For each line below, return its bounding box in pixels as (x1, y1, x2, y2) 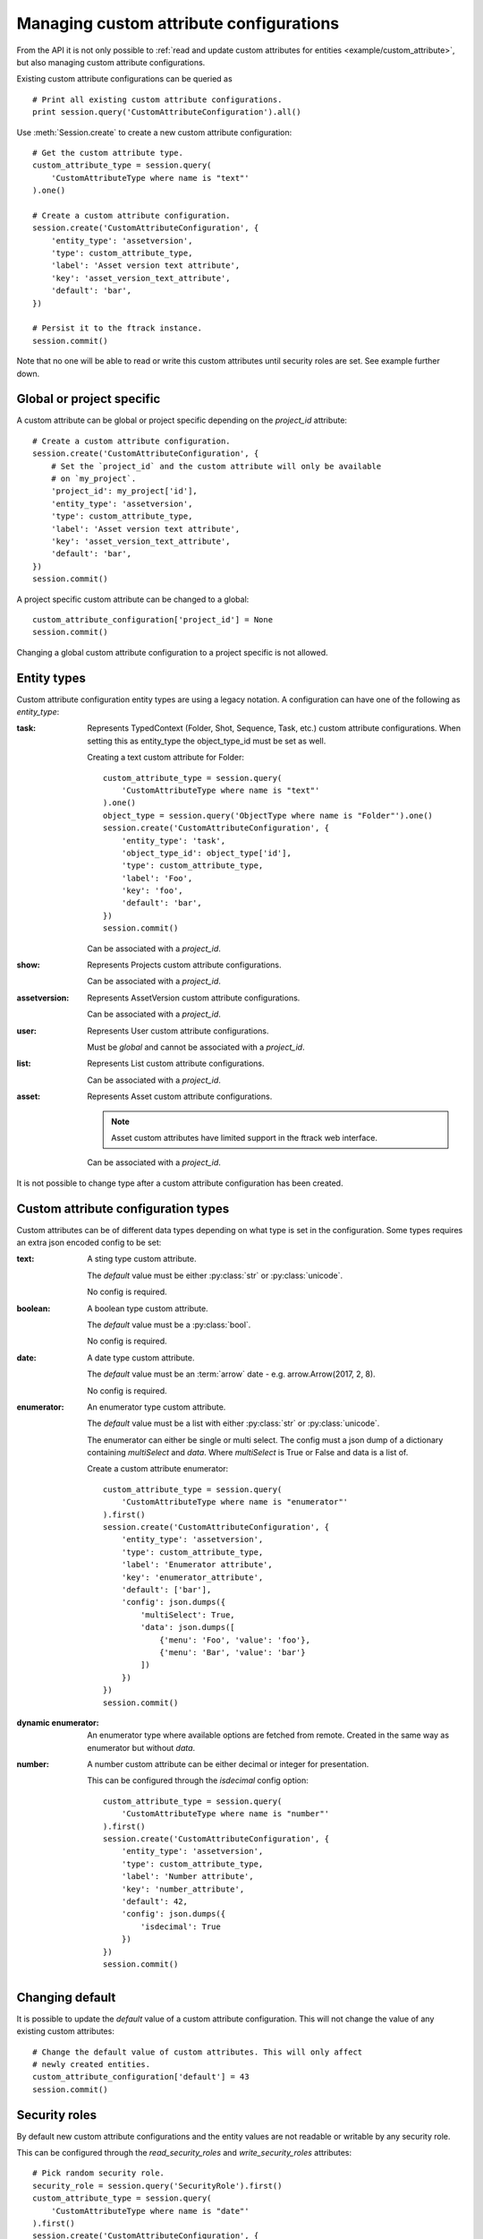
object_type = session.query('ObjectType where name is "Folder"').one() (103, 811, 434, 820)
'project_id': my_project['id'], (50, 486, 199, 496)
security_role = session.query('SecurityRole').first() (32, 2181, 283, 2191)
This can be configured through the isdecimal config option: (87, 1775, 309, 1786)
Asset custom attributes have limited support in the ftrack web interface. (111, 1132, 378, 1143)
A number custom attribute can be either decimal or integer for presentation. (87, 1759, 369, 1770)
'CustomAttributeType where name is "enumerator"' (121, 1497, 349, 1507)
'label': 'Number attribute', (121, 1872, 254, 1882)
